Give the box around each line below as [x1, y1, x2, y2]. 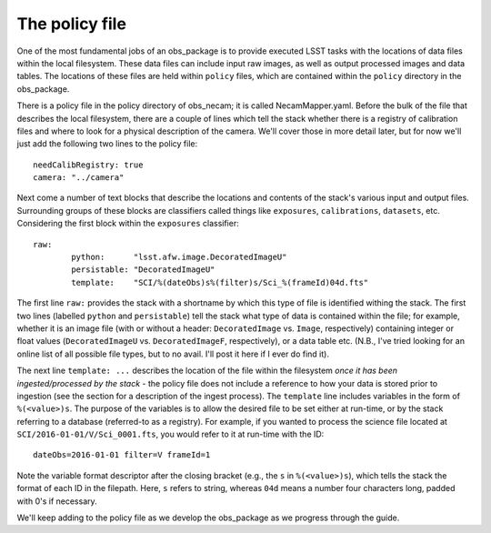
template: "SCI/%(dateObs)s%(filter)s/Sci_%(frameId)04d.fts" [71, 277, 369, 287]
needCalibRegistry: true [33, 159, 144, 170]
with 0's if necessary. [16, 496, 97, 507]
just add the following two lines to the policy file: [16, 138, 198, 149]
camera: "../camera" [33, 173, 125, 183]
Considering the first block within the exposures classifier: [16, 218, 240, 229]
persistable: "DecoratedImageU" [71, 265, 215, 275]
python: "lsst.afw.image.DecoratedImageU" [71, 252, 287, 263]
